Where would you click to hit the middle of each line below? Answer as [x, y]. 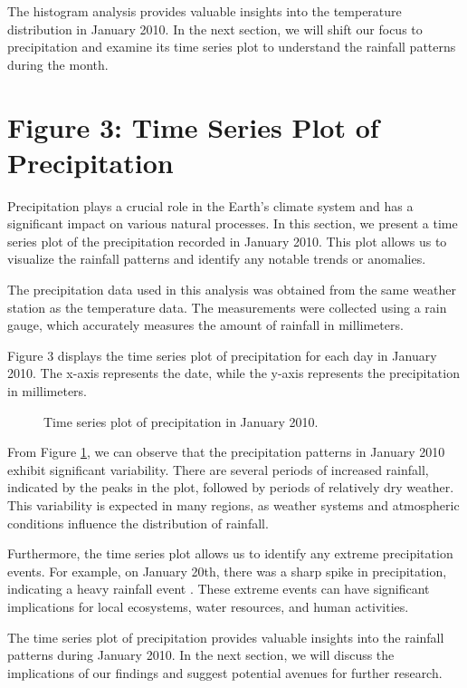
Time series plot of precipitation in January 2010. [181, 421]
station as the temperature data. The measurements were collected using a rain [227, 307]
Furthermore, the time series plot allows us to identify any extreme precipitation [230, 553]
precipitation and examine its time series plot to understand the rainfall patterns [232, 47]
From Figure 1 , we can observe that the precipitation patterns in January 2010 [226, 452]
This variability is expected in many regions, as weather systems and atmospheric [233, 505]
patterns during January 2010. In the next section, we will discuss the [201, 655]
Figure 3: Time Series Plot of [193, 126]
